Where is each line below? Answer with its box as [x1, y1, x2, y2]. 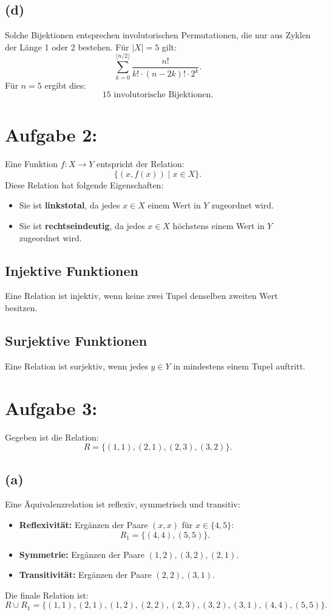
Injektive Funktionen [5, 261, 138, 280]
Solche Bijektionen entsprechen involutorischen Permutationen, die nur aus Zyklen [5, 29, 311, 41]
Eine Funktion [5, 157, 58, 170]
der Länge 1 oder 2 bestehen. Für [5, 40, 129, 53]
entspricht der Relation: [97, 157, 185, 170]
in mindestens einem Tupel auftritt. [173, 359, 305, 372]
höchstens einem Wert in [172, 219, 265, 232]
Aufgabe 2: [5, 122, 98, 147]
